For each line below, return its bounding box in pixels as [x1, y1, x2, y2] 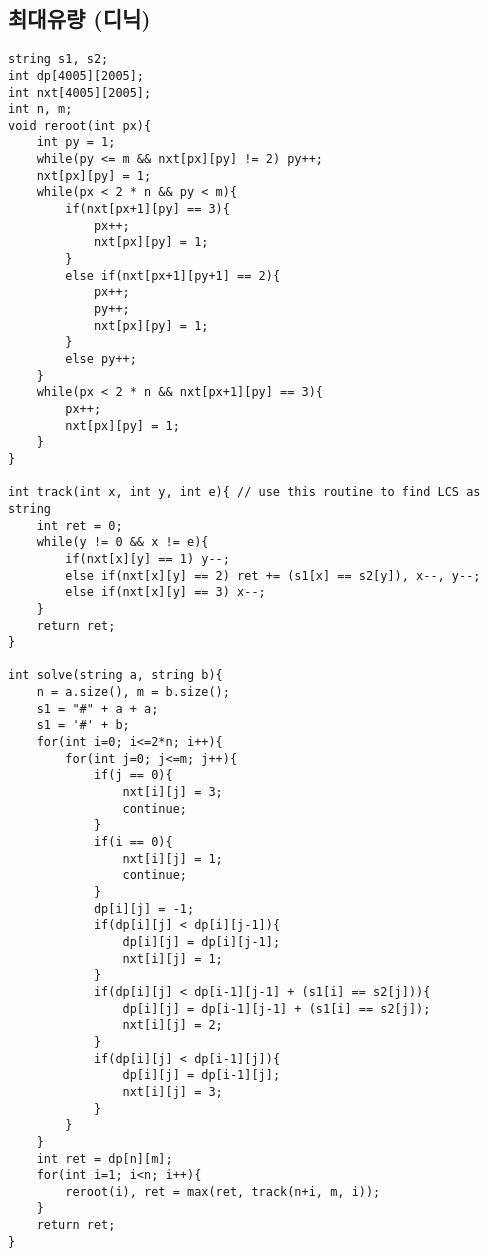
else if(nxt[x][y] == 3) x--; [65, 585, 266, 600]
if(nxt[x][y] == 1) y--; [65, 551, 230, 566]
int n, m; [8, 102, 73, 117]
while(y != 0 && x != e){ [36, 535, 209, 550]
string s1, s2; [8, 52, 109, 67]
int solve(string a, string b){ [8, 668, 223, 683]
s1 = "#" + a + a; [36, 701, 159, 716]
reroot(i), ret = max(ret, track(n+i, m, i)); [65, 1184, 381, 1199]
